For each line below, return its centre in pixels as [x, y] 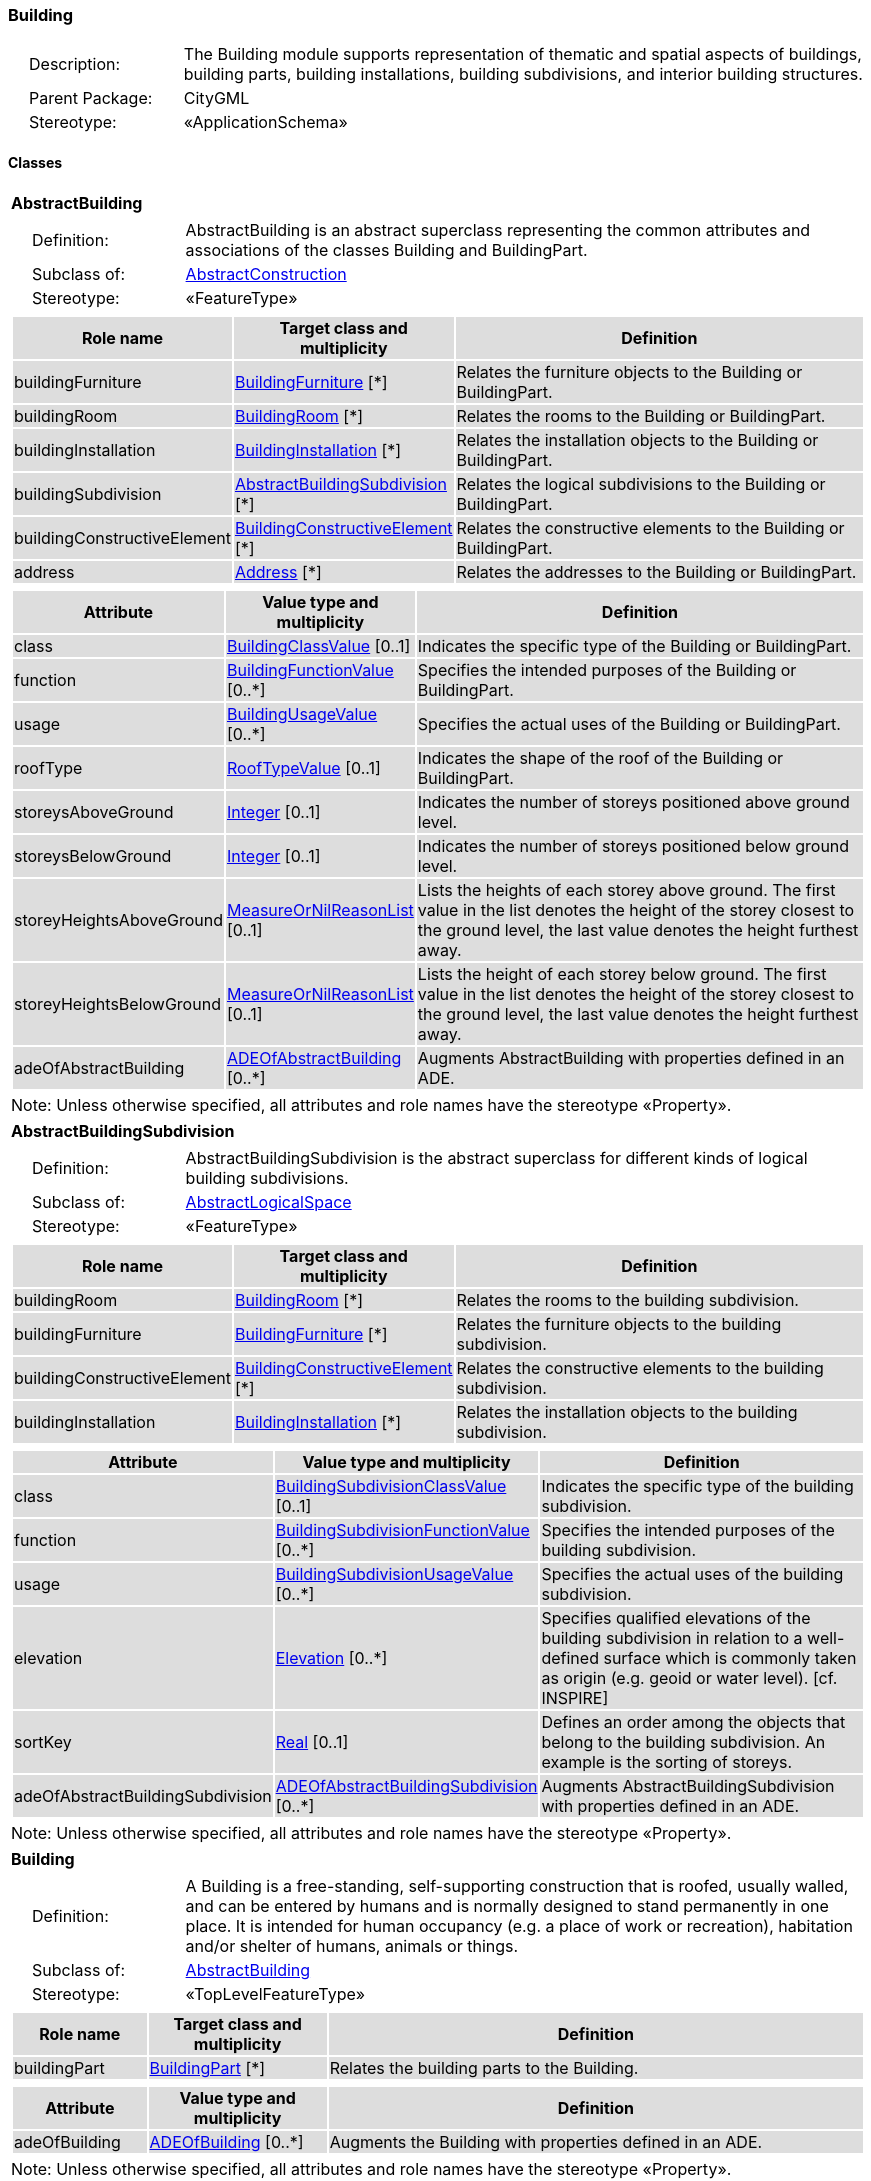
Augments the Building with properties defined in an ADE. [546, 2141]
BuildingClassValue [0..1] [318, 645]
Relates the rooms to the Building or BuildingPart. [641, 415]
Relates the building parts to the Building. [484, 2067]
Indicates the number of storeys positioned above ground [633, 801]
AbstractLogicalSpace [268, 1201]
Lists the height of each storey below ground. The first [622, 973]
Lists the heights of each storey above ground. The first [626, 889]
